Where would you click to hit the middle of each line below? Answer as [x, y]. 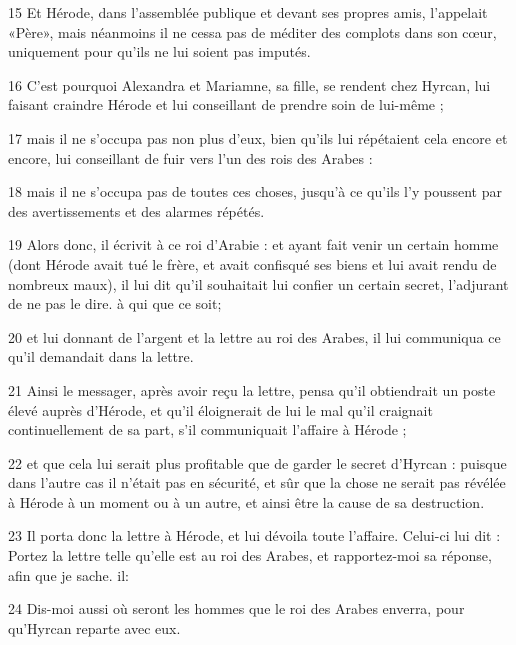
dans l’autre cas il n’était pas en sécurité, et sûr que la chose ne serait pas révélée [257, 482]
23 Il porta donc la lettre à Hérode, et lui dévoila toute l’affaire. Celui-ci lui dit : [254, 535]
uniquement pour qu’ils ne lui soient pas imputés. [159, 51]
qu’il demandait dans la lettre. [101, 356]
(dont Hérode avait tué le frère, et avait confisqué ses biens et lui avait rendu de [252, 263]
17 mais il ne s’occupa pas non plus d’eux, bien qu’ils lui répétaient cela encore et [258, 137]
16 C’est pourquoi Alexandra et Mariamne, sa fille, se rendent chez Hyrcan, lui [249, 84]
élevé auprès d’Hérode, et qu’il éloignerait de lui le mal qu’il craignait [220, 409]
